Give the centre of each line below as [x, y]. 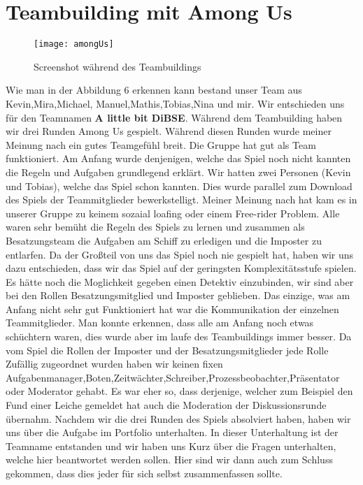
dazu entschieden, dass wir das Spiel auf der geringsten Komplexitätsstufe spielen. [181, 268]
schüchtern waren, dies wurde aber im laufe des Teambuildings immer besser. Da [179, 336]
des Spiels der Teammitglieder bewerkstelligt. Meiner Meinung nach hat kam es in [181, 200]
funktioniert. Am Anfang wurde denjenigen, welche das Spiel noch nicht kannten [178, 158]
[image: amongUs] [74, 44]
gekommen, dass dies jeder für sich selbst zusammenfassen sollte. [144, 473]
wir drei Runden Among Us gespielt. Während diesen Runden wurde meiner [169, 131]
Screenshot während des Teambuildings [118, 66]
